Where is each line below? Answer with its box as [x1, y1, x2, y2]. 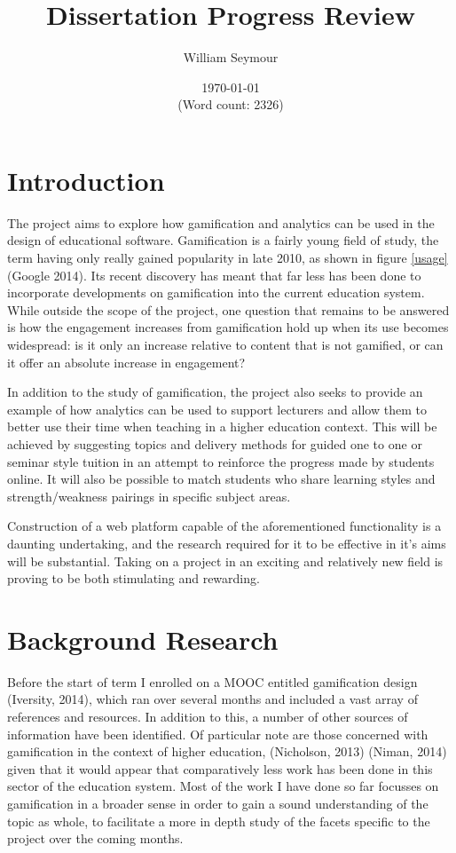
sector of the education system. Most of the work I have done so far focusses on [7, 777, 439, 795]
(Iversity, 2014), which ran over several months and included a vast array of [7, 690, 418, 708]
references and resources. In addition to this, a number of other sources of [7, 707, 408, 726]
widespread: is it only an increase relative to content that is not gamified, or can [7, 336, 444, 353]
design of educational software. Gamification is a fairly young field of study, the [7, 231, 439, 249]
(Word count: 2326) [177, 95, 284, 114]
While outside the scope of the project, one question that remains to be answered [7, 300, 450, 319]
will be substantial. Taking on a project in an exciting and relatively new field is [7, 551, 444, 570]
